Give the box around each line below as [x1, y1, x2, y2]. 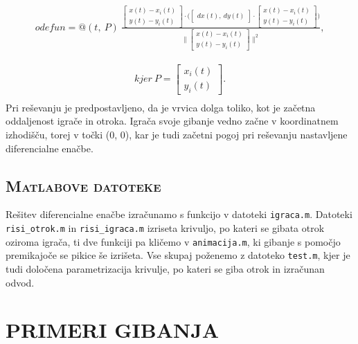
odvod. [6, 275, 35, 289]
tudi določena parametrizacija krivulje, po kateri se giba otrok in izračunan [6, 262, 325, 276]
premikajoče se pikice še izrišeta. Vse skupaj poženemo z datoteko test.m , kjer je [6, 248, 350, 262]
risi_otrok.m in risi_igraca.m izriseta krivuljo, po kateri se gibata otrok [6, 221, 325, 235]
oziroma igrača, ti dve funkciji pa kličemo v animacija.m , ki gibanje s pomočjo [6, 234, 341, 248]
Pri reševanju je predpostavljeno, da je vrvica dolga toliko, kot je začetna [6, 100, 316, 114]
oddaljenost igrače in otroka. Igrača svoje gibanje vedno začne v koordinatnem [6, 114, 339, 128]
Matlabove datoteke [6, 174, 161, 196]
